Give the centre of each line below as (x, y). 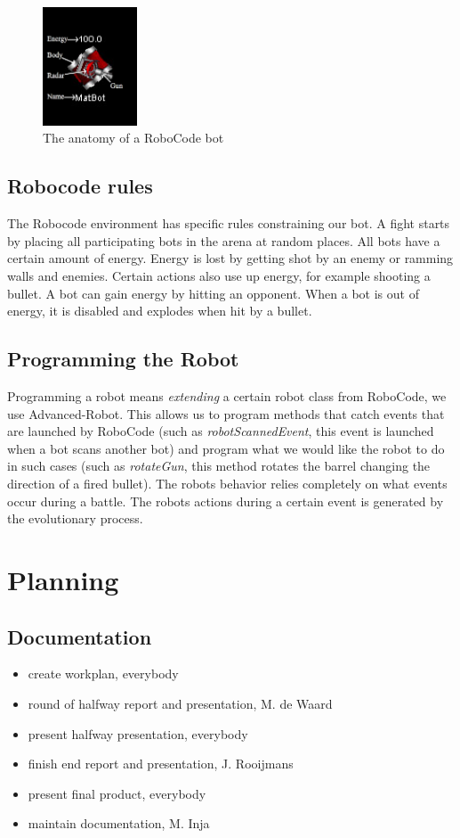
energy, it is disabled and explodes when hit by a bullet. (160, 311)
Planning (63, 579)
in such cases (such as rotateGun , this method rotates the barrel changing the (219, 466)
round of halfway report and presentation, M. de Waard (180, 703)
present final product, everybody (117, 793)
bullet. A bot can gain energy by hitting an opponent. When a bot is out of (213, 293)
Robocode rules (80, 186)
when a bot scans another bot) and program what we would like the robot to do (226, 448)
